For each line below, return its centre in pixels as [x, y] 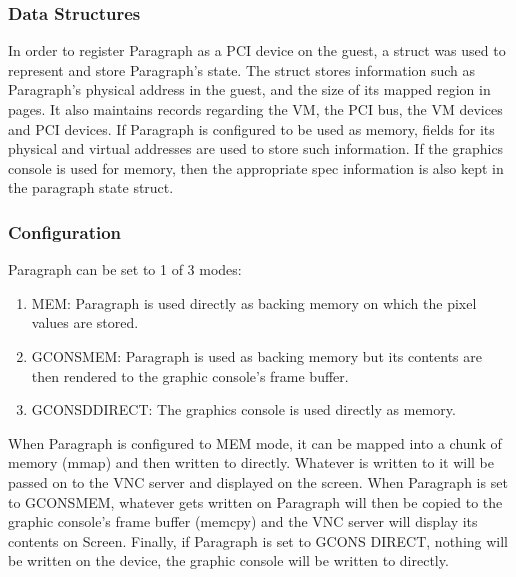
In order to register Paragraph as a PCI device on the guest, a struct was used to [257, 50]
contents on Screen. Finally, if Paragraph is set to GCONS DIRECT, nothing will [258, 540]
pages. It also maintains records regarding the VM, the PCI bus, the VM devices [255, 109]
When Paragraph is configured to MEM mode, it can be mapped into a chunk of [255, 442]
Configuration [65, 231]
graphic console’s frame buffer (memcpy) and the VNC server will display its [243, 521]
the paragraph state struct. [91, 187]
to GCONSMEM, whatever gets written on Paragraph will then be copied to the [255, 501]
